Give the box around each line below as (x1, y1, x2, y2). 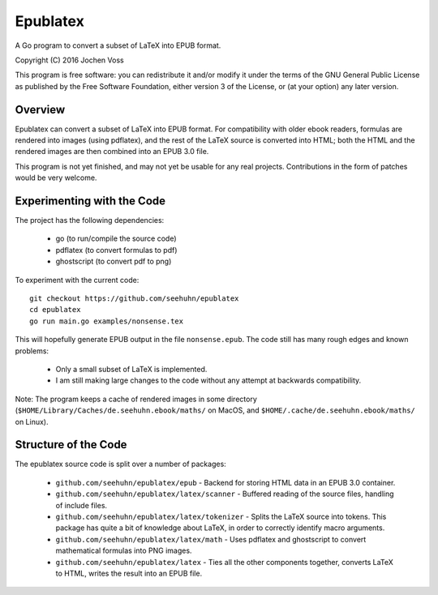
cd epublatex (29, 305, 81, 315)
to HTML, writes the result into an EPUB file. (55, 568, 203, 578)
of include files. (55, 500, 108, 510)
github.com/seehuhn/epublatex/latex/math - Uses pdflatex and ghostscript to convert (55, 534, 367, 544)
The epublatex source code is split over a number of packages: (15, 459, 226, 469)
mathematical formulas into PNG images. (55, 546, 192, 555)
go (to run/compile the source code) (55, 233, 178, 243)
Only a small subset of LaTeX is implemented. (55, 365, 208, 374)
